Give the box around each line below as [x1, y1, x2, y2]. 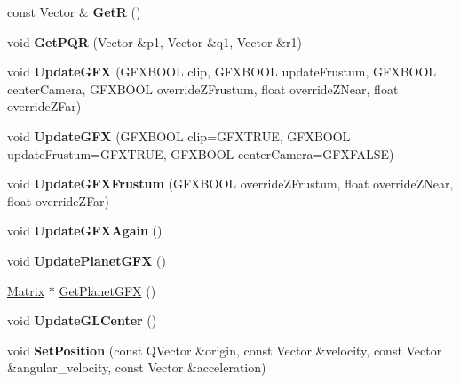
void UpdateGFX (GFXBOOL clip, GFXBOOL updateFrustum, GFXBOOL [7, 62, 437, 81]
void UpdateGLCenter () [7, 311, 157, 330]
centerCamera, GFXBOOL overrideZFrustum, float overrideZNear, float [7, 79, 399, 98]
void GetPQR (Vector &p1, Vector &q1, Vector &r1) [7, 32, 302, 51]
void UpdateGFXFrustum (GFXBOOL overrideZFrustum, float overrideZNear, [7, 174, 454, 193]
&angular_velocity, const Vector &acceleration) [7, 358, 266, 377]
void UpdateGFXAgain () [7, 221, 163, 240]
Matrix [7, 281, 45, 299]
